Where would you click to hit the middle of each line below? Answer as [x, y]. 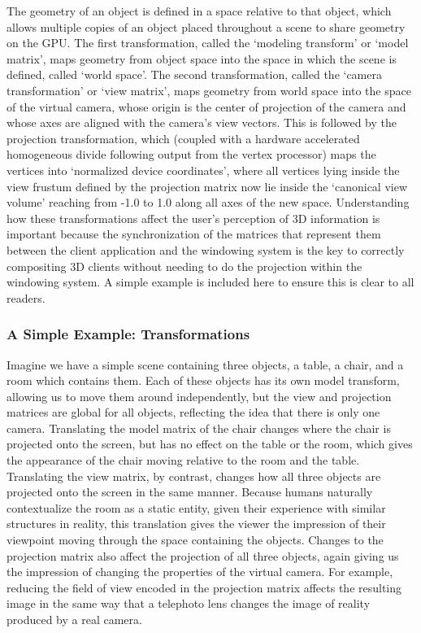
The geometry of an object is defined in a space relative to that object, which [199, 11]
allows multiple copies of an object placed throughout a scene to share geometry [206, 26]
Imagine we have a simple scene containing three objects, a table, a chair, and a [205, 364]
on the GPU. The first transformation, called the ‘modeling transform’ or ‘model [208, 43]
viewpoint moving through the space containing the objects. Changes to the [195, 540]
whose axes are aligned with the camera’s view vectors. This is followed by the [202, 122]
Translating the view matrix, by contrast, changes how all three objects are [194, 476]
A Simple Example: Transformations [128, 334]
